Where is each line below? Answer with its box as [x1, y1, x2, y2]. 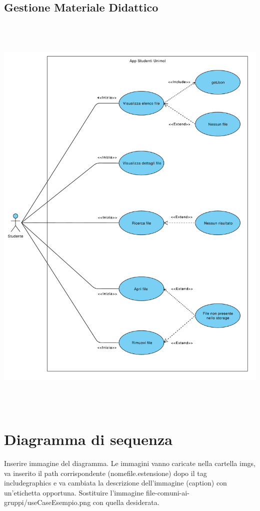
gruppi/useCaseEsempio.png [4, 497, 91, 507]
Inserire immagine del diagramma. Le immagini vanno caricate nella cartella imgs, [4, 457, 255, 468]
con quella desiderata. [92, 497, 159, 507]
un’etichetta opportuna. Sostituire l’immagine [4, 487, 144, 497]
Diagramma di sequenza [4, 428, 172, 449]
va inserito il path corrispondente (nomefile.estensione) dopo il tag [4, 467, 207, 478]
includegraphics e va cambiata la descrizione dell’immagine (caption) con [4, 477, 227, 488]
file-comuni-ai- [146, 487, 189, 497]
